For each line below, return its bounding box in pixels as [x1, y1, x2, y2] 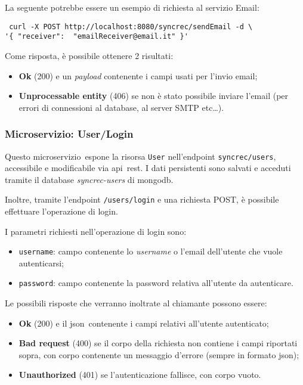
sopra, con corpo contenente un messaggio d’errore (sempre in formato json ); [18, 348, 299, 361]
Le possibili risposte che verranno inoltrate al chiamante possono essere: [5, 297, 267, 309]
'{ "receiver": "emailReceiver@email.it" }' [5, 32, 188, 41]
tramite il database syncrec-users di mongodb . [5, 173, 174, 185]
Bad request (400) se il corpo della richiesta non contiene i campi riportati [18, 337, 298, 349]
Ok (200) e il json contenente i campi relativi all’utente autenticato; [18, 316, 269, 329]
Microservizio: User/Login [5, 126, 134, 141]
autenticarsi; [18, 256, 64, 269]
